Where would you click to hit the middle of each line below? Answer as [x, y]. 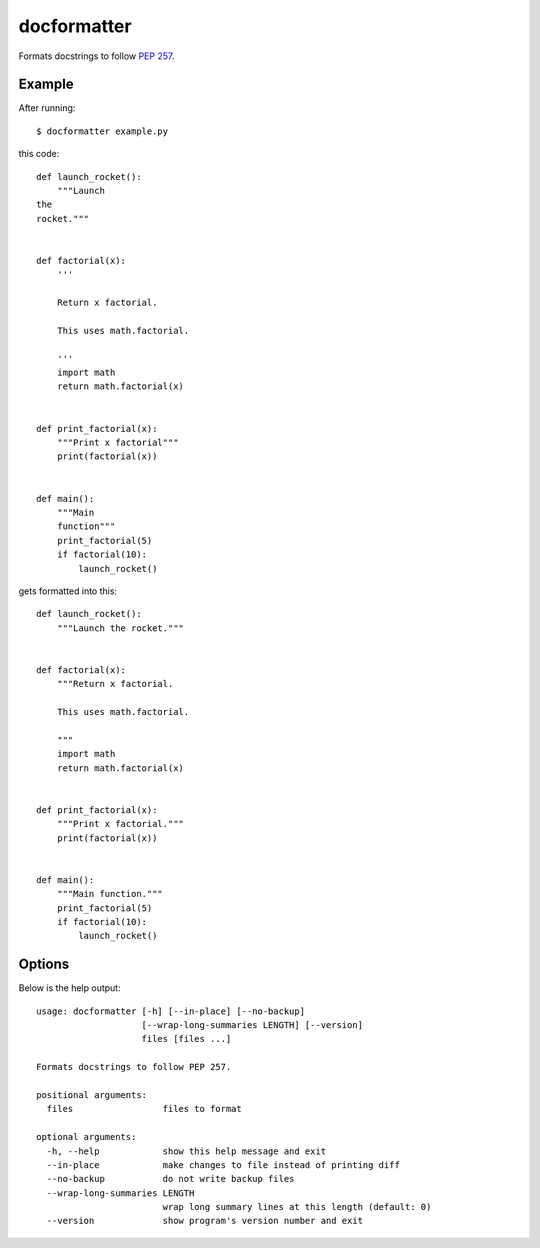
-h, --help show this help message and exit [186, 1151]
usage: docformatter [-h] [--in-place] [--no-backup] [170, 1011]
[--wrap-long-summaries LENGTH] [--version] [252, 1025]
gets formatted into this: [68, 591]
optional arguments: [86, 1137]
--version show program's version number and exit [205, 1221]
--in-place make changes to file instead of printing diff [223, 1164]
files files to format [144, 1109]
